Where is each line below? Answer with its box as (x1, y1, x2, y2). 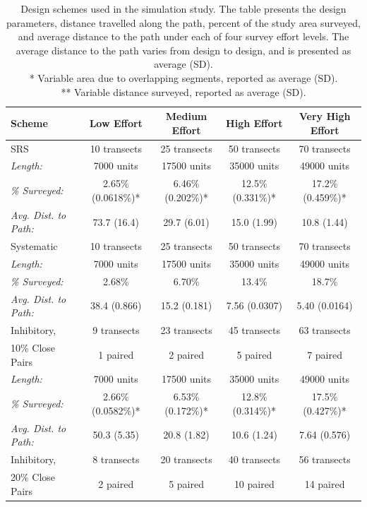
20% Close (11, 469, 56, 484)
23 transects (160, 323, 212, 338)
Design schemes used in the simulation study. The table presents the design (20, 1, 347, 16)
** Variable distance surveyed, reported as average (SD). (61, 84, 306, 99)
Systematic (11, 239, 58, 253)
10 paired (234, 476, 275, 491)
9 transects (92, 323, 140, 338)
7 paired (307, 347, 342, 362)
